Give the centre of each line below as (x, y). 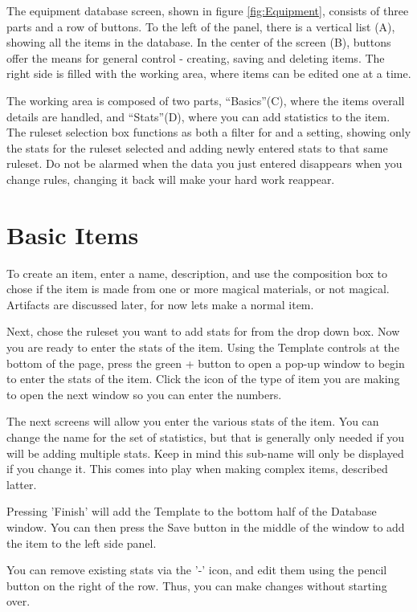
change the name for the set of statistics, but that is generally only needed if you (206, 437)
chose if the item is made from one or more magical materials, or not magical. (198, 289)
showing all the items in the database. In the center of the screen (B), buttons (199, 42)
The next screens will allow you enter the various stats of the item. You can (193, 421)
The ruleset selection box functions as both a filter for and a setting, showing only (209, 132)
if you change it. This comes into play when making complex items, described (197, 469)
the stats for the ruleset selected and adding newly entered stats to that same (197, 147)
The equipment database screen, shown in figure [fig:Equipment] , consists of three (208, 10)
